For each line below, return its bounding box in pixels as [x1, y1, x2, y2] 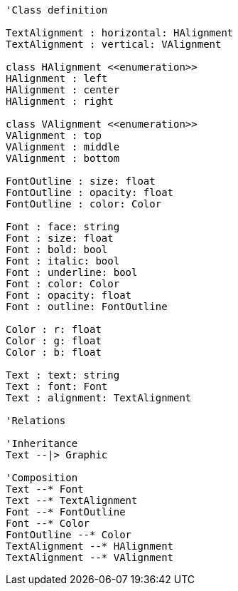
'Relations [6, 415, 66, 426]
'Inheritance [6, 438, 78, 449]
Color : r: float [6, 324, 102, 335]
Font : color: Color [6, 278, 120, 289]
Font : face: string [6, 221, 120, 232]
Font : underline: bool [6, 267, 138, 278]
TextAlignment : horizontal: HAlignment [6, 27, 234, 38]
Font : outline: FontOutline [6, 301, 168, 312]
